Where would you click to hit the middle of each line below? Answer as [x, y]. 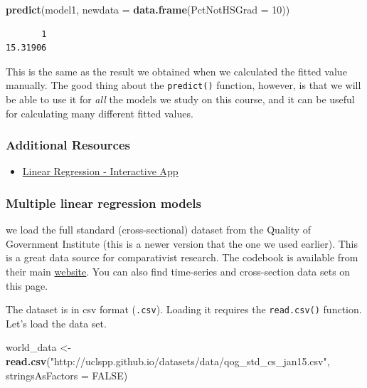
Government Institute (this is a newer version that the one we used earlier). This [182, 243]
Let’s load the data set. [56, 323]
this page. [27, 285]
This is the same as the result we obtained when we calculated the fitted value [176, 71]
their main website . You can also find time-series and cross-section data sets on [178, 272]
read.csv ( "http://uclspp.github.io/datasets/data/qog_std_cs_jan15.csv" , [168, 361]
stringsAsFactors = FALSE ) [67, 375]
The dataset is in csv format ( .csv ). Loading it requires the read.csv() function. [184, 309]
